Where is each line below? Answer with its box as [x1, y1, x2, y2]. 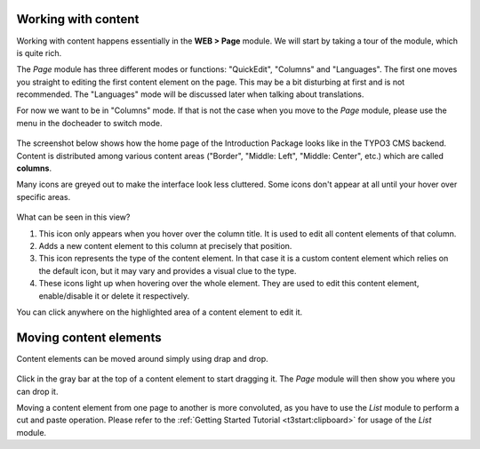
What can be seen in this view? [16, 212, 131, 222]
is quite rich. [16, 47, 62, 58]
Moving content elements [16, 330, 162, 345]
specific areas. [16, 191, 71, 202]
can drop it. [16, 386, 59, 397]
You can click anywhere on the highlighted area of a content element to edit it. [16, 307, 303, 317]
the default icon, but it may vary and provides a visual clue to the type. [38, 265, 297, 276]
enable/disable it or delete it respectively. [38, 290, 190, 301]
